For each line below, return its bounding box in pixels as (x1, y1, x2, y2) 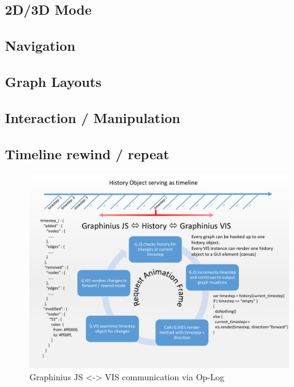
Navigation (5, 36, 75, 55)
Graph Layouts (5, 72, 102, 91)
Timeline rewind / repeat (5, 144, 170, 163)
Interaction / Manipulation (5, 108, 181, 127)
